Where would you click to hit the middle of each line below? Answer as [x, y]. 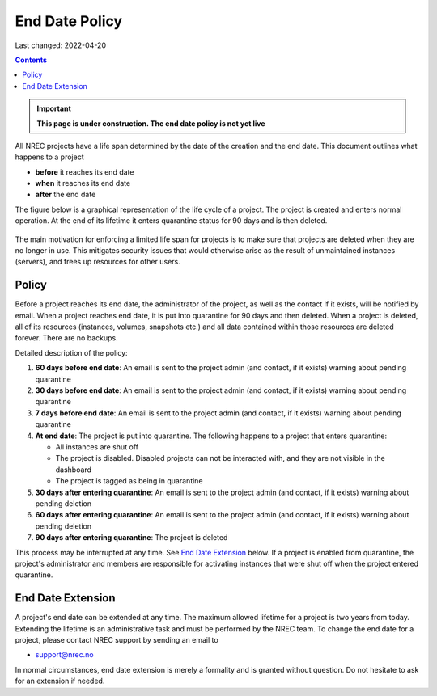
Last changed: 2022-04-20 [61, 45]
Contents [31, 60]
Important [54, 108]
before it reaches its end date [85, 172]
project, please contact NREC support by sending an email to [117, 639]
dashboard [74, 470]
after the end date [66, 195]
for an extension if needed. [60, 681]
